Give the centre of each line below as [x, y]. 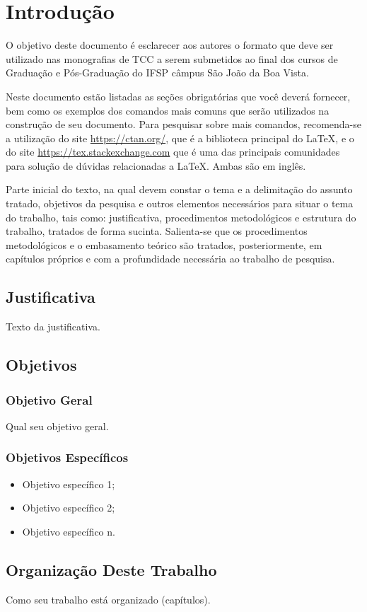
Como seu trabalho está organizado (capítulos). [108, 599]
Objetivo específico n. [69, 531]
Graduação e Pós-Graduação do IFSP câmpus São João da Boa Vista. [157, 73]
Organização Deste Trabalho [111, 569]
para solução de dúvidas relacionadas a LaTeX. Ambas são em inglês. [156, 165]
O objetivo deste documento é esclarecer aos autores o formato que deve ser [170, 45]
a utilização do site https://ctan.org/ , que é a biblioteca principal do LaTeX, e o [180, 138]
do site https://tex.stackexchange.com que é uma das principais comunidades [173, 152]
